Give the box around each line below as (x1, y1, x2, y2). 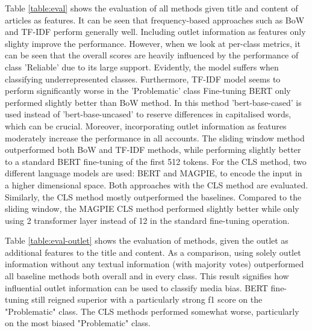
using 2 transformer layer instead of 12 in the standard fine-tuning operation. (5, 214, 290, 226)
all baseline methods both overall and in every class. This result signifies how (5, 270, 289, 282)
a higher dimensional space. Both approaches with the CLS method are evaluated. (5, 178, 308, 191)
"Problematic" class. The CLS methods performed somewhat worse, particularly (5, 305, 299, 317)
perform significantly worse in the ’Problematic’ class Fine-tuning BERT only (5, 84, 291, 97)
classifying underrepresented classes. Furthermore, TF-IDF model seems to (5, 72, 281, 85)
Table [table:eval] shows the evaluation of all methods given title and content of (5, 2, 298, 14)
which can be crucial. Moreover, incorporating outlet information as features (5, 119, 287, 132)
